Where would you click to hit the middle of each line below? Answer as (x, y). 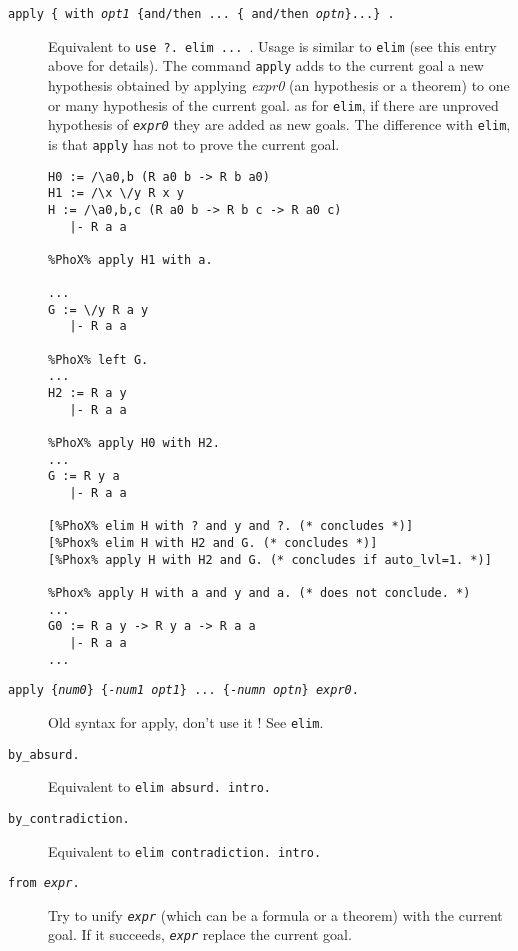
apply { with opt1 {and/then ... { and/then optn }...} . (201, 14)
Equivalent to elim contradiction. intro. (185, 850)
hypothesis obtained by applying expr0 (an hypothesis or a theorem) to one (279, 84)
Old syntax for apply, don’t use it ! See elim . (186, 721)
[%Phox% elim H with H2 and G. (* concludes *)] (213, 542)
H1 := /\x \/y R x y (116, 193)
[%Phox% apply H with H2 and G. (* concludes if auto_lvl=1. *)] (270, 559)
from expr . (44, 883)
